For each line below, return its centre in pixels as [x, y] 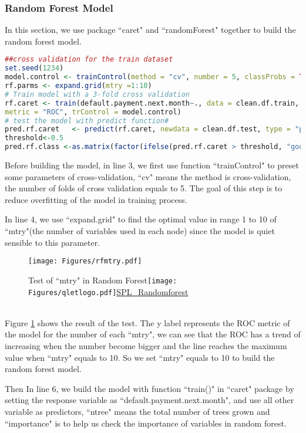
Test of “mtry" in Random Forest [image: [103, 280]
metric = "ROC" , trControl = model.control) [93, 112]
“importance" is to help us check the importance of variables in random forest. [146, 423]
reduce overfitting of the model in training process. [96, 199]
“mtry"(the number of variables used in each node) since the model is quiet [140, 231]
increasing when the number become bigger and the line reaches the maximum [146, 345]
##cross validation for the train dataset [89, 60]
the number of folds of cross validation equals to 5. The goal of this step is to [144, 188]
